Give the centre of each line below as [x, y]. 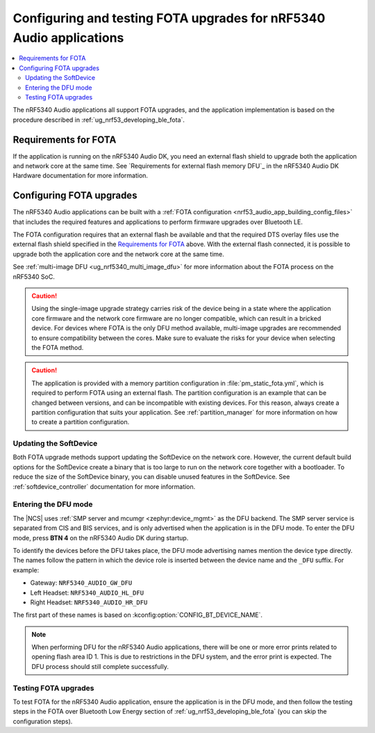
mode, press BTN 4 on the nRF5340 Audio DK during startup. [101, 538]
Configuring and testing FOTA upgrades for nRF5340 [169, 18]
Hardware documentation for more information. [81, 176]
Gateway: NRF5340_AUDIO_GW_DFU [81, 583]
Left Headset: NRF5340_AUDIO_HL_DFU [87, 593]
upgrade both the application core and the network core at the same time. [119, 254]
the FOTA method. [58, 347]
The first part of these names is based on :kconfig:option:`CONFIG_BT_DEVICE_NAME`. [138, 615]
